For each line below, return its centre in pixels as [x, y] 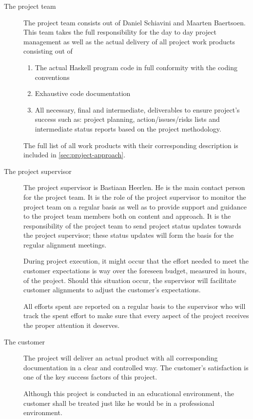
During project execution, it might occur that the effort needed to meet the [136, 261]
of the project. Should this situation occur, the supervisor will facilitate [130, 280]
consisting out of [48, 51]
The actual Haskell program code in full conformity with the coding [136, 67]
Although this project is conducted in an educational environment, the [129, 393]
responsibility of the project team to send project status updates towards [132, 225]
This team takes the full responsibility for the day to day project [120, 32]
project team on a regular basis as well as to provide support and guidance [135, 206]
